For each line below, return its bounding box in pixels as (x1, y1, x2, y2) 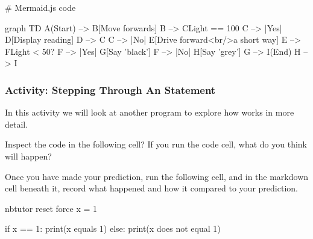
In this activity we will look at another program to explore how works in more (5, 106, 294, 119)
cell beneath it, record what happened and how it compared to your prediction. (5, 182, 298, 194)
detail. (5, 117, 28, 130)
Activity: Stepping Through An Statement (5, 82, 216, 97)
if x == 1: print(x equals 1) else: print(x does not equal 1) (5, 222, 221, 235)
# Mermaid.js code (5, 1, 76, 13)
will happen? (5, 149, 52, 162)
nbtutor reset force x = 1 (5, 202, 98, 214)
